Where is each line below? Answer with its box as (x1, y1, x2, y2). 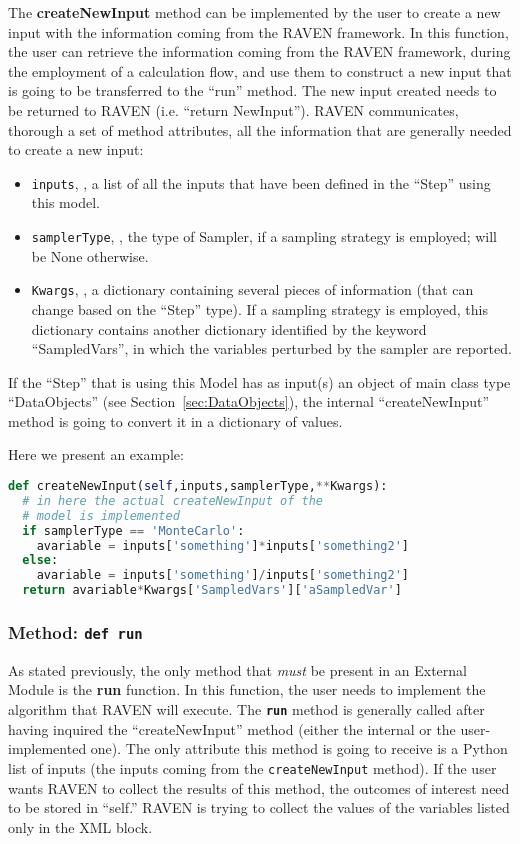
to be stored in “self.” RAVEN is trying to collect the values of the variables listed (8, 797, 510, 818)
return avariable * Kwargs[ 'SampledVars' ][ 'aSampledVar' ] (22, 583, 402, 598)
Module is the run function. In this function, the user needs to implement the (8, 679, 486, 700)
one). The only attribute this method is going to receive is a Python (90, 738, 508, 759)
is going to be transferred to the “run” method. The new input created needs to (8, 80, 497, 101)
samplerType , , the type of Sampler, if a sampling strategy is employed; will (31, 226, 498, 246)
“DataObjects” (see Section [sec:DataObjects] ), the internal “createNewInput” (8, 391, 490, 412)
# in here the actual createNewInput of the (22, 493, 323, 508)
